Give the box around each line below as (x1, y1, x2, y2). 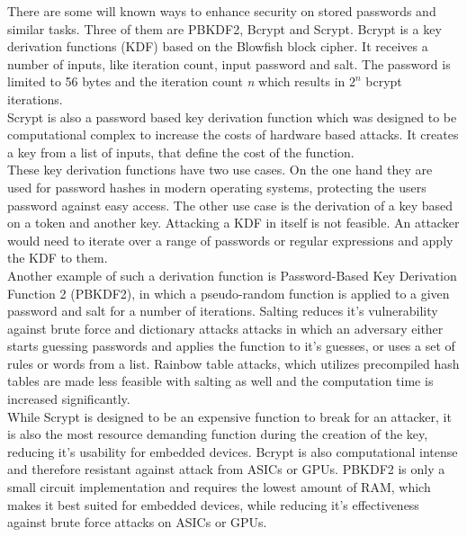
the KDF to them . (7, 248, 108, 267)
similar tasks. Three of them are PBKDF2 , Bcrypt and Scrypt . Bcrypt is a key (7, 19, 442, 38)
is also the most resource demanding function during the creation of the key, (7, 425, 428, 443)
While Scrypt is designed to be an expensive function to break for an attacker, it (7, 407, 452, 425)
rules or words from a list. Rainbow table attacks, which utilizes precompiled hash (7, 354, 460, 372)
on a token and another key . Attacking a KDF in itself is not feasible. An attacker (7, 213, 460, 232)
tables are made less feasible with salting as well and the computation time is (7, 371, 434, 390)
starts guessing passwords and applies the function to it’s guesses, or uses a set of (7, 336, 455, 355)
